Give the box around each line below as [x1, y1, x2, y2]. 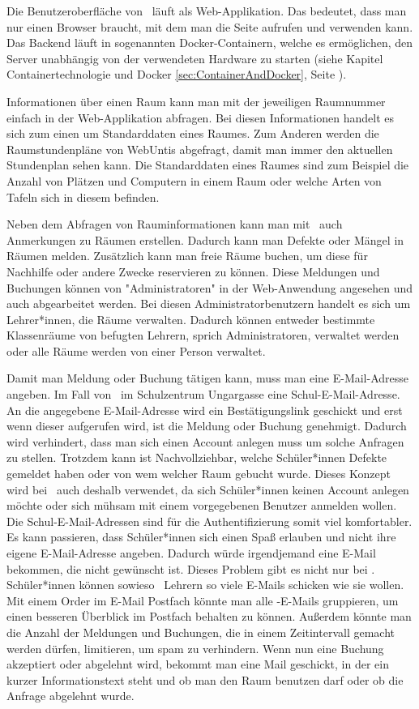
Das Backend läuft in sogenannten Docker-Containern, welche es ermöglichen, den [6, 34, 413, 51]
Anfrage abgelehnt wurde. [6, 687, 135, 704]
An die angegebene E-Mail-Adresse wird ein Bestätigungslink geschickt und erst [6, 401, 403, 418]
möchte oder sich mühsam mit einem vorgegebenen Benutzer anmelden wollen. [6, 497, 397, 514]
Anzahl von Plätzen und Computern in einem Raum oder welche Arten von [6, 172, 382, 189]
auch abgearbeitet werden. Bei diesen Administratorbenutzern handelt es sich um [6, 295, 411, 312]
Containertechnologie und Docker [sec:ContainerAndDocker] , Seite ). [6, 66, 347, 83]
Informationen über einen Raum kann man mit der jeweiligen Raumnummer [6, 92, 386, 109]
